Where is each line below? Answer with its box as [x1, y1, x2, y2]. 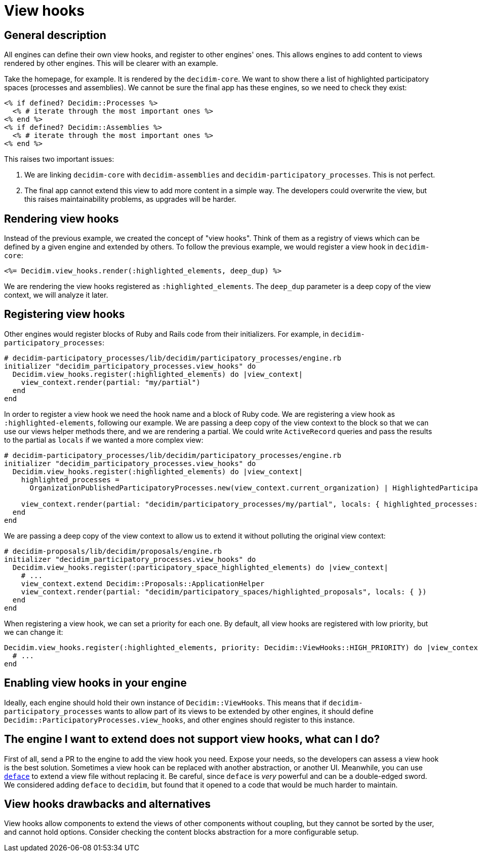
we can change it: [4, 627, 63, 636]
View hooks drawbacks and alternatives [4, 797, 211, 810]
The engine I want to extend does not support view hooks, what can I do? [4, 733, 380, 746]
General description [4, 28, 106, 42]
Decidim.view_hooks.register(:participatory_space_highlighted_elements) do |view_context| [12, 563, 388, 572]
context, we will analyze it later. [4, 291, 108, 300]
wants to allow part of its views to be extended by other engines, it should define [104, 706, 374, 716]
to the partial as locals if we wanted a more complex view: [4, 435, 204, 444]
